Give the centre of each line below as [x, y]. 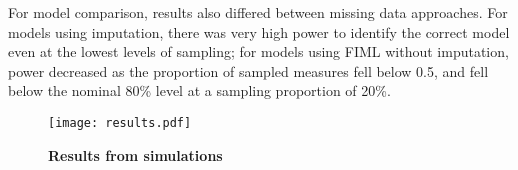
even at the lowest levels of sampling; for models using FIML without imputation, [258, 51]
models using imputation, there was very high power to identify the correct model [259, 31]
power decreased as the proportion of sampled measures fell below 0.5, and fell [248, 70]
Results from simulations [135, 154]
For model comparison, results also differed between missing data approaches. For [258, 12]
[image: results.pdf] [120, 122]
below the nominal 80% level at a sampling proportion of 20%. [199, 90]
